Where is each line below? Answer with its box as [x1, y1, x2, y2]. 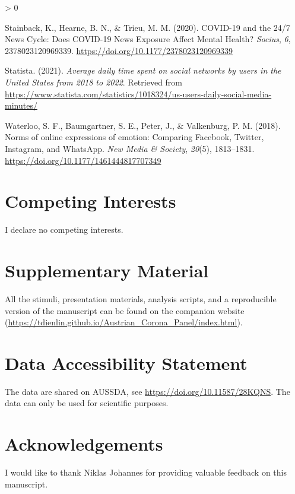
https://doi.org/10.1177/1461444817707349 [5, 154, 161, 166]
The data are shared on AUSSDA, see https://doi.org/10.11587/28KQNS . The [5, 385, 290, 397]
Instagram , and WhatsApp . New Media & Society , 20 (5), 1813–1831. [5, 142, 255, 154]
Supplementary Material [5, 258, 209, 283]
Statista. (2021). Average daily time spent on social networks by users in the [5, 64, 281, 77]
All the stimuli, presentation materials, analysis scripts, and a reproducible [5, 292, 277, 305]
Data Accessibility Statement [5, 350, 248, 375]
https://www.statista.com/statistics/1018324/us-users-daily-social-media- [5, 87, 272, 100]
